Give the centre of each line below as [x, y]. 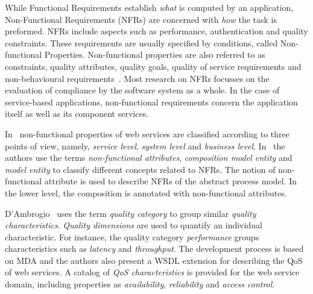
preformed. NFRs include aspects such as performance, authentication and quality [157, 31]
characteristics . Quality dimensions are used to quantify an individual [134, 225]
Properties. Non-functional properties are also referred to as [155, 55]
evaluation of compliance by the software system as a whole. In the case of [142, 90]
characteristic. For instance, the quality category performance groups [132, 236]
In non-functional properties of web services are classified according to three [147, 133]
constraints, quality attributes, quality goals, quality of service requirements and [153, 66]
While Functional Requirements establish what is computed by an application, [149, 7]
